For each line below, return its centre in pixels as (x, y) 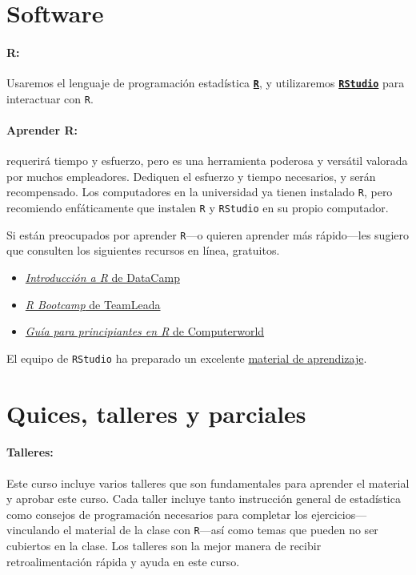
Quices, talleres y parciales (156, 413)
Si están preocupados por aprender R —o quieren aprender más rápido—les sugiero (208, 234)
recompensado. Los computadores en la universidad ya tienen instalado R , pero (200, 192)
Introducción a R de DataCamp (102, 277)
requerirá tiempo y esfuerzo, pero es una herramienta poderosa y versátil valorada (207, 161)
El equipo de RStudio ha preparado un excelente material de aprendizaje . (187, 358)
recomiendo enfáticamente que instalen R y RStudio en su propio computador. (198, 208)
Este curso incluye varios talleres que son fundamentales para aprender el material (208, 483)
